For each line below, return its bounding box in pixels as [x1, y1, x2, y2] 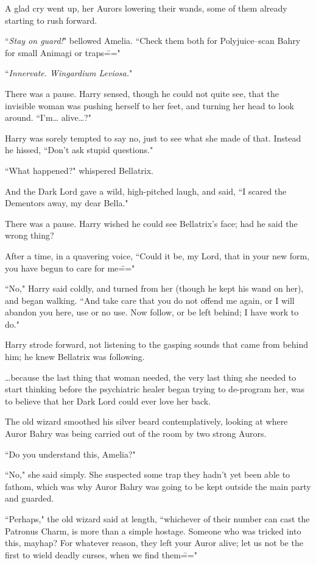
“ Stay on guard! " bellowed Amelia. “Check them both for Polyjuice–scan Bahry [5, 34, 301, 47]
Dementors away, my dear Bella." [5, 196, 128, 209]
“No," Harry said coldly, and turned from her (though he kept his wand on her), [5, 282, 304, 295]
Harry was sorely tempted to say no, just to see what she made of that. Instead [5, 131, 301, 144]
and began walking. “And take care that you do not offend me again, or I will [5, 293, 295, 306]
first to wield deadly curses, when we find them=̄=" [5, 548, 197, 561]
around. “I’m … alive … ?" [5, 111, 91, 124]
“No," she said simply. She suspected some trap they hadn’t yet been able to [5, 468, 290, 481]
